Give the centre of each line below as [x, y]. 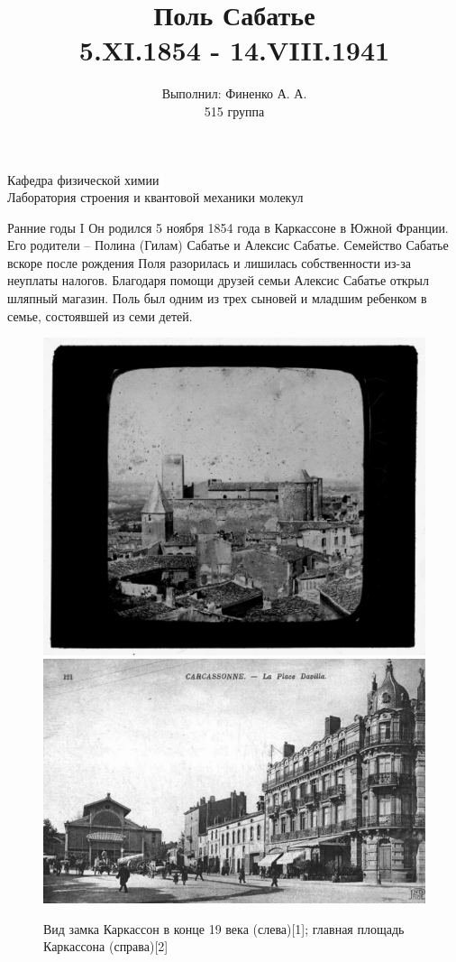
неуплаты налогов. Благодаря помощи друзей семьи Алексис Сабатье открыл [218, 280]
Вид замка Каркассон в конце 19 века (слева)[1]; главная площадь [224, 928]
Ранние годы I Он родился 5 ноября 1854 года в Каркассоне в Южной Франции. [228, 227]
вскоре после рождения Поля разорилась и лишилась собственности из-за [210, 262]
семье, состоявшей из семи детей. [100, 315]
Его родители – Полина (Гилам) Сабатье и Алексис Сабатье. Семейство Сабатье [228, 245]
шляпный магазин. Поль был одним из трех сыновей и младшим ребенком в [217, 298]
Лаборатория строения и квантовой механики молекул [155, 197]
